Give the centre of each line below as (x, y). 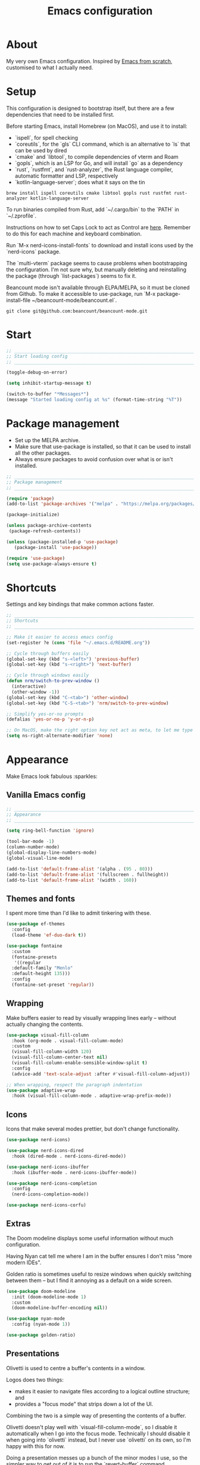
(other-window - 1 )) (36, 692)
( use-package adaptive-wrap (41, 1090)
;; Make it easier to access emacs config (60, 637)
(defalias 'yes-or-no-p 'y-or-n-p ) (50, 719)
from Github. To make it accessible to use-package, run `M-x (81, 293)
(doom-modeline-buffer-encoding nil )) (60, 1308)
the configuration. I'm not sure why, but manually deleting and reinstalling (96, 269)
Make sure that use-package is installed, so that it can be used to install (103, 446)
